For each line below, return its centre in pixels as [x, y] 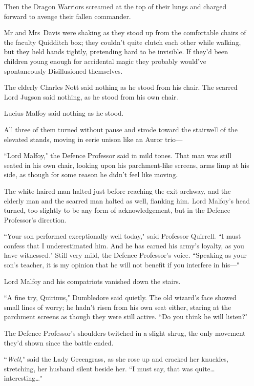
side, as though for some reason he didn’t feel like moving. [91, 174]
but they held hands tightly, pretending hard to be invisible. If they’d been [116, 51]
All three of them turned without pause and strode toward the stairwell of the [121, 129]
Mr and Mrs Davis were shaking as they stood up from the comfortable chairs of [125, 32]
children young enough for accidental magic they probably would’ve [105, 61]
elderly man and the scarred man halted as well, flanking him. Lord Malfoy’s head [127, 200]
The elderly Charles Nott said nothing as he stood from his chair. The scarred [121, 87]
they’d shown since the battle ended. [59, 342]
